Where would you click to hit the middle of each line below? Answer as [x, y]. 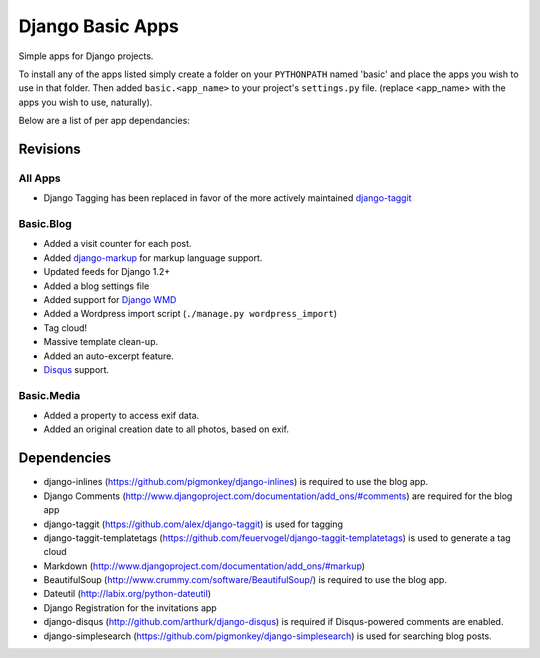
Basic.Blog [45, 224]
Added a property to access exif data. [121, 416]
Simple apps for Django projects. [86, 56]
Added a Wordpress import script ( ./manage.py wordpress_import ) [190, 314]
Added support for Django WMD [110, 299]
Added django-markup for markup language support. [153, 257]
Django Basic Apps [99, 26]
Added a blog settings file [96, 286]
